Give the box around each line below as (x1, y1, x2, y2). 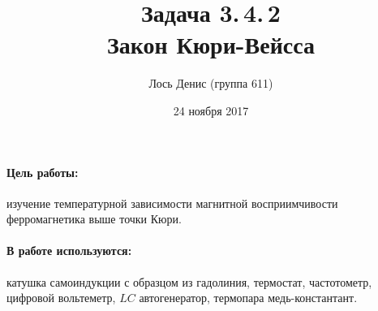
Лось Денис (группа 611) (148, 75, 273, 92)
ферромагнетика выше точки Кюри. (6, 210, 182, 227)
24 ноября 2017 (173, 102, 249, 119)
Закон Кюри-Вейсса (107, 28, 315, 61)
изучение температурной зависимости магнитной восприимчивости (6, 194, 338, 211)
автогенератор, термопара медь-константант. (139, 289, 358, 306)
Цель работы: (6, 163, 79, 180)
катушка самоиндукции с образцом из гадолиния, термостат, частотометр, (6, 273, 372, 290)
